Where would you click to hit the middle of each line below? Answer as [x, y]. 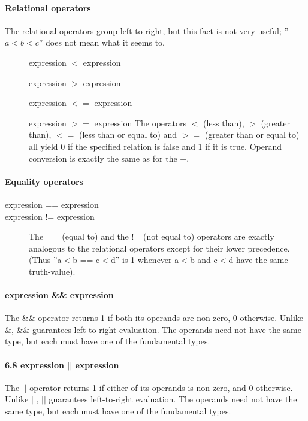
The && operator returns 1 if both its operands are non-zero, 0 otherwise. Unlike [154, 318]
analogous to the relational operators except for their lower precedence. [159, 248]
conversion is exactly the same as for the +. [109, 158]
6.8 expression [34, 364]
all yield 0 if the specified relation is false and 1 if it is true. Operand [155, 146]
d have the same [258, 260]
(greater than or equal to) [252, 134]
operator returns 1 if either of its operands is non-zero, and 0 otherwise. [161, 387]
